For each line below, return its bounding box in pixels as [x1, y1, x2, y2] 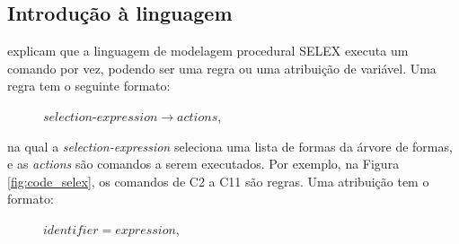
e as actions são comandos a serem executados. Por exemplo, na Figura [7, 154, 400, 173]
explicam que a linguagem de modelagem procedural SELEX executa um [7, 41, 409, 60]
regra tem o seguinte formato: [7, 76, 171, 95]
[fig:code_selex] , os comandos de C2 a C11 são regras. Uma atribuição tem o [7, 171, 429, 190]
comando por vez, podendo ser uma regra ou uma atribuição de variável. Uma [7, 58, 437, 77]
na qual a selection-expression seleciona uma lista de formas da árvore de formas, [7, 136, 453, 155]
